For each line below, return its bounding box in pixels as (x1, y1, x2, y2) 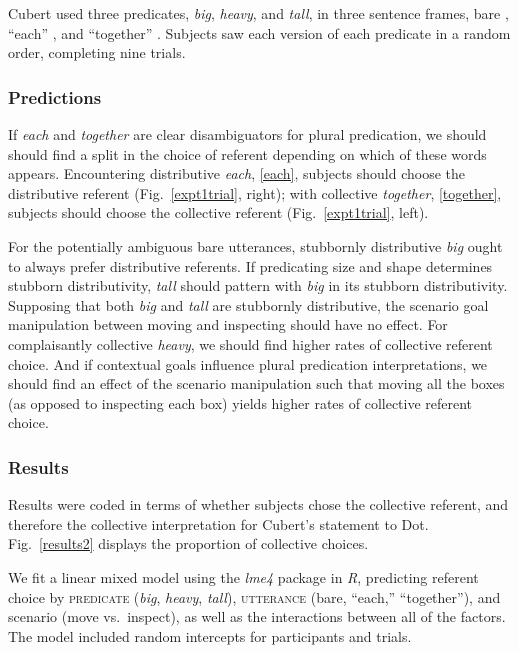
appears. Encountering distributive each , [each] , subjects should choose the (8, 163, 466, 184)
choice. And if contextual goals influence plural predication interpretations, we (8, 353, 488, 374)
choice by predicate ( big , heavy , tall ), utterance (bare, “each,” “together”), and (8, 586, 501, 607)
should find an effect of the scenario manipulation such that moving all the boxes (8, 373, 505, 394)
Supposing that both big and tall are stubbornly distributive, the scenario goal (8, 294, 489, 315)
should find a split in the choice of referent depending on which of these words (8, 143, 487, 164)
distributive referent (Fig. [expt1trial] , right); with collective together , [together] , (8, 182, 502, 203)
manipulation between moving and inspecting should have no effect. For (8, 314, 448, 335)
